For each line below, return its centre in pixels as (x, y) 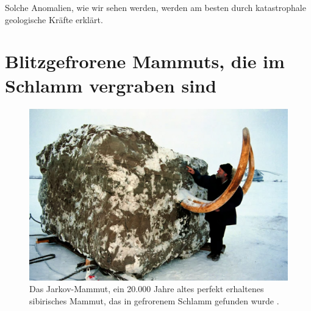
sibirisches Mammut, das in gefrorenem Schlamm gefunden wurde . (154, 301)
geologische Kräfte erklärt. (54, 19)
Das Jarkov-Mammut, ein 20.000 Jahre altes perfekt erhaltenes (147, 289)
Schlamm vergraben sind (111, 85)
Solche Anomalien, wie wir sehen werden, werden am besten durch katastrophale (155, 7)
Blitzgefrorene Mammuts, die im (145, 61)
